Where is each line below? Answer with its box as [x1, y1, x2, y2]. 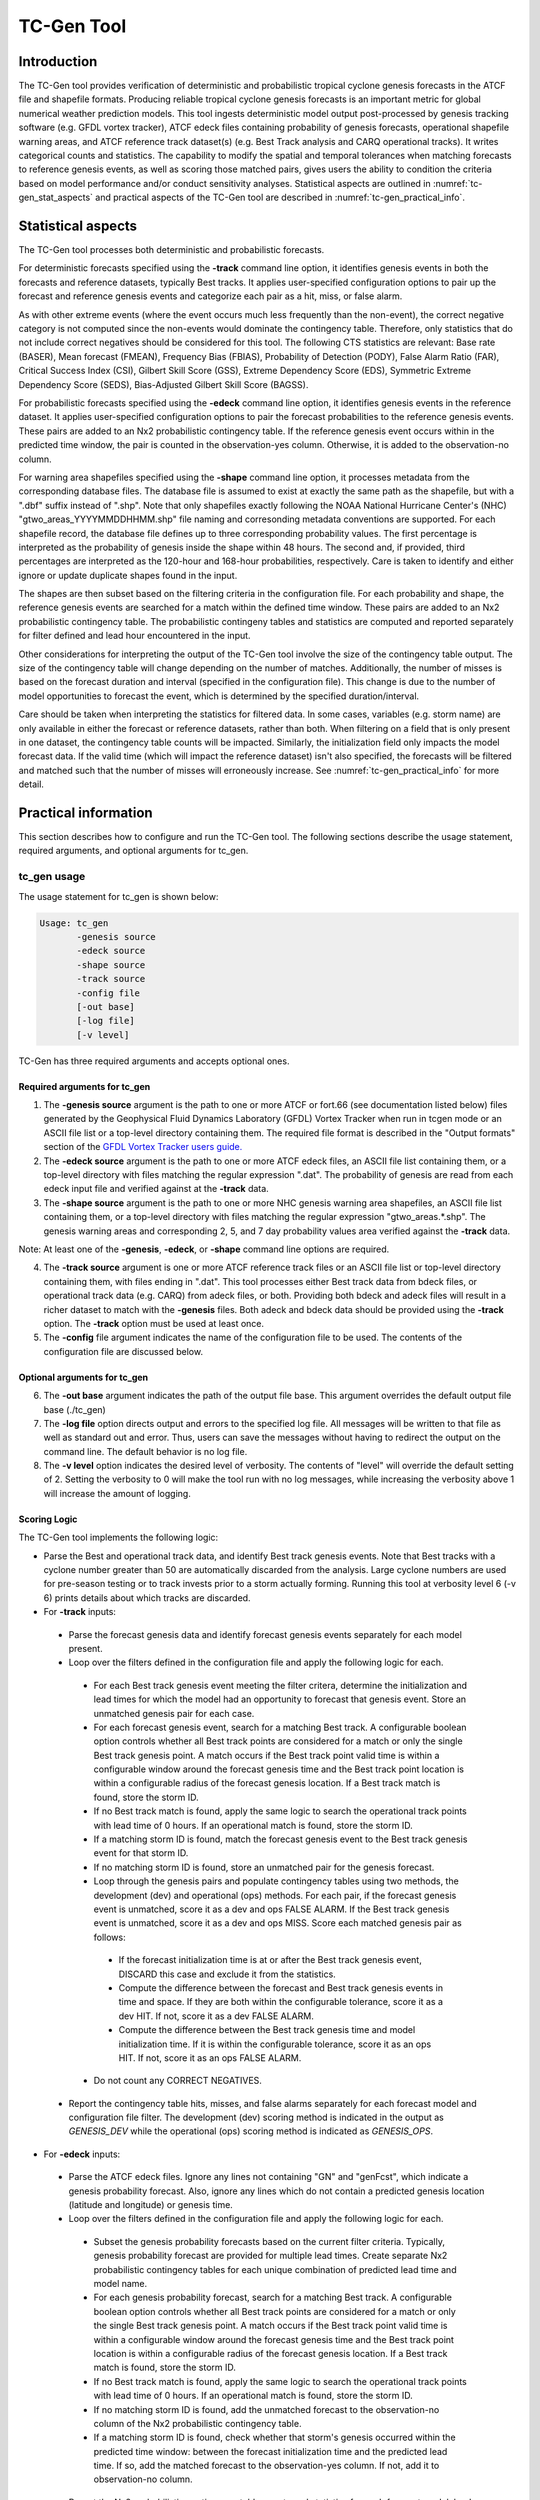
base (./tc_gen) [43, 1403, 107, 1415]
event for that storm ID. [93, 1847, 189, 1859]
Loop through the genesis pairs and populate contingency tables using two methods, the [93, 1875, 459, 1887]
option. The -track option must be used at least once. [43, 1317, 265, 1329]
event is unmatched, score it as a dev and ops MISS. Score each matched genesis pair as [93, 1917, 462, 1929]
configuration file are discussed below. [43, 1345, 204, 1357]
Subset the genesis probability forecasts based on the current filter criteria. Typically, [93, 2235, 445, 2247]
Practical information [18, 804, 154, 821]
